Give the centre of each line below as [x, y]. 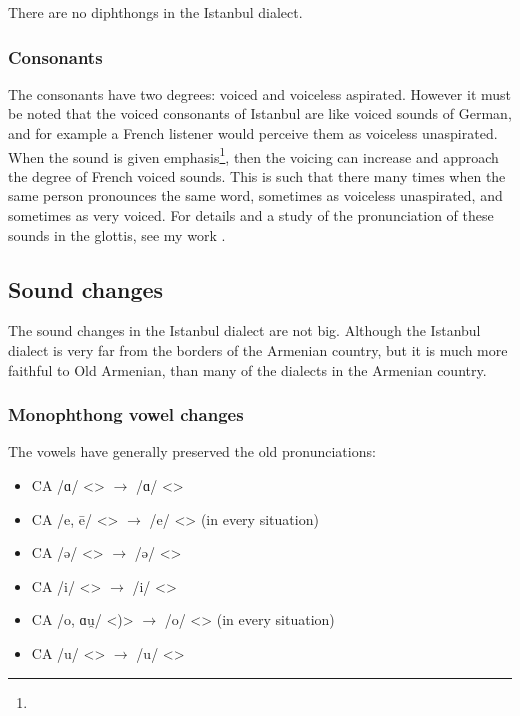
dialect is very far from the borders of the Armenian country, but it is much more [258, 350]
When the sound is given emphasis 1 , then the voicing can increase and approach [253, 155]
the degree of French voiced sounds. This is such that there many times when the [257, 175]
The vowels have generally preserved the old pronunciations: [192, 451]
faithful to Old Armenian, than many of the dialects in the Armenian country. [247, 369]
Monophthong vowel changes [126, 414]
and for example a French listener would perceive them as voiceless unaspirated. [253, 133]
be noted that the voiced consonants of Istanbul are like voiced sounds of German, [260, 113]
